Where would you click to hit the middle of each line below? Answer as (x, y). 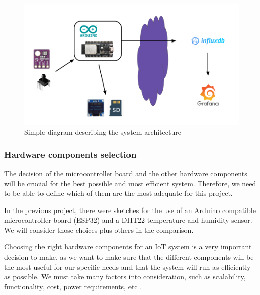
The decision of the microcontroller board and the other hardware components (126, 173)
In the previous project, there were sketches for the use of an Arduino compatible (130, 210)
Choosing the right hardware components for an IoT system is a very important (128, 247)
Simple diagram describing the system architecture (103, 132)
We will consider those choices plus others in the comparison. (99, 229)
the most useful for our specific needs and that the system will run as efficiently (127, 266)
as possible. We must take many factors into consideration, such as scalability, (125, 277)
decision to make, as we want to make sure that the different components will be (129, 257)
